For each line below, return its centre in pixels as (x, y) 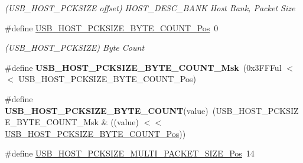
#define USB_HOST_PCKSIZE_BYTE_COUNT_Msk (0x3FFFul (143, 67)
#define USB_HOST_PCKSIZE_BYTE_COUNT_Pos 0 (112, 27)
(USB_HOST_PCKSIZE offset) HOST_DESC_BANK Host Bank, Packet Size (150, 8)
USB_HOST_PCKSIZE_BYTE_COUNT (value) (107, 110)
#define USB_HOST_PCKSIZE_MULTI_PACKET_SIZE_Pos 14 (130, 153)
